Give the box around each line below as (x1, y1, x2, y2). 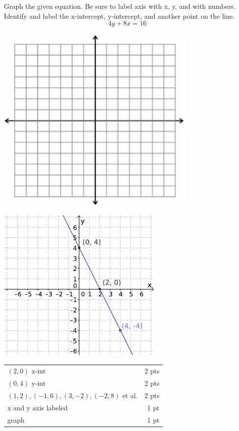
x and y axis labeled (7, 402, 68, 412)
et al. (122, 390, 138, 400)
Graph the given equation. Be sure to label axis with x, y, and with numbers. (4, 1, 236, 11)
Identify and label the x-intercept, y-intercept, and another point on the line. (4, 10, 235, 21)
